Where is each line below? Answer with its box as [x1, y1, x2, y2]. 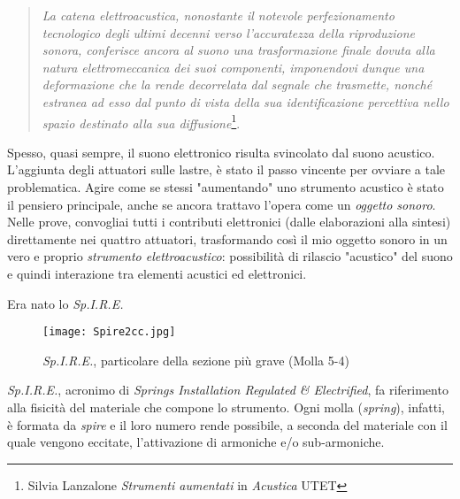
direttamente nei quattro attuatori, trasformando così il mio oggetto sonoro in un [7, 229, 448, 248]
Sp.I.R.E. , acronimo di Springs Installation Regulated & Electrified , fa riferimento [7, 380, 448, 399]
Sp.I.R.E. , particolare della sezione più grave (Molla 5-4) [42, 350, 349, 369]
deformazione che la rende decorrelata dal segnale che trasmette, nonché [42, 75, 433, 94]
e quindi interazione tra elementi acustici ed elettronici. [7, 264, 307, 282]
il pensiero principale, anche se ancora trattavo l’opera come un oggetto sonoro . [7, 195, 436, 213]
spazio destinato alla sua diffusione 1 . [42, 111, 241, 132]
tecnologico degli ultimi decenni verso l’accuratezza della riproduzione [42, 23, 416, 42]
